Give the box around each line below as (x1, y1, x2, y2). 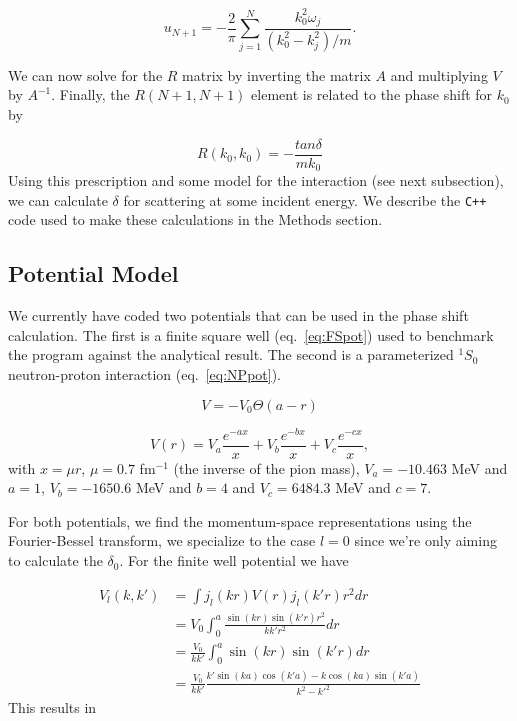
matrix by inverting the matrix (182, 64, 371, 85)
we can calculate (8, 189, 108, 210)
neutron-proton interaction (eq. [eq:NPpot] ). (8, 363, 282, 384)
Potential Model (8, 258, 179, 289)
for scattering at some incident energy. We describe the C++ (123, 189, 487, 210)
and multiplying (390, 64, 488, 85)
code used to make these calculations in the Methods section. (8, 209, 383, 230)
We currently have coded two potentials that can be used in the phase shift (8, 305, 469, 326)
